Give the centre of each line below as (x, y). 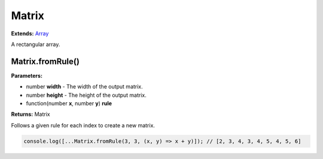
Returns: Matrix (31, 114)
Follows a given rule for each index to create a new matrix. (83, 125)
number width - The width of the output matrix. (84, 87)
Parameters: (27, 75)
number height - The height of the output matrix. (86, 95)
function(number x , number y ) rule (69, 103)
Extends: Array (30, 33)
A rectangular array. (36, 44)
